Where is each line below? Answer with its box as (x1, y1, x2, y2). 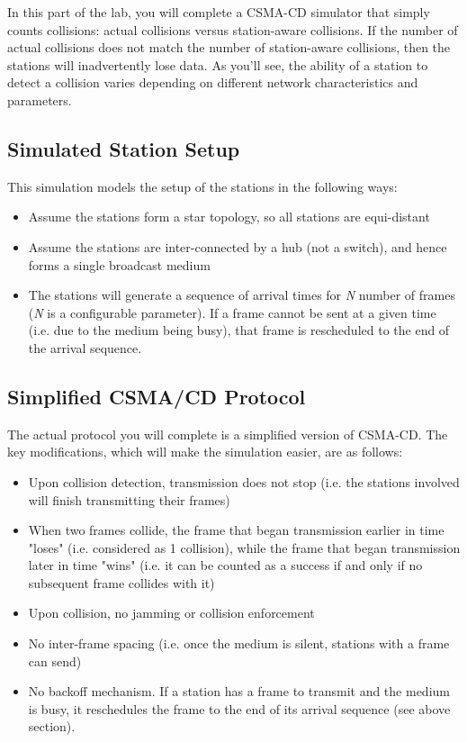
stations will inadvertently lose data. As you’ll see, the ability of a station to (7, 55, 428, 74)
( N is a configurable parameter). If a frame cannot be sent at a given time (28, 303, 436, 321)
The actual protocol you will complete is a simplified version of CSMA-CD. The (7, 424, 448, 443)
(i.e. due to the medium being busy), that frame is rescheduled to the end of (28, 321, 450, 339)
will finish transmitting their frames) (28, 490, 230, 509)
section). (28, 717, 76, 736)
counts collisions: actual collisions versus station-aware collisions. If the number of (7, 20, 458, 39)
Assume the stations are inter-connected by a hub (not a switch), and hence (28, 237, 447, 256)
